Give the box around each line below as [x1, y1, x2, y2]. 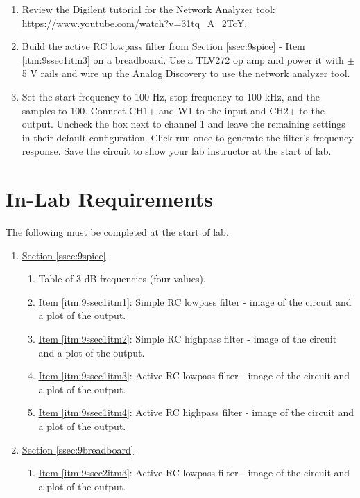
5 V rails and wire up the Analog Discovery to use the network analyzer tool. [22, 66, 350, 80]
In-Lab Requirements [6, 184, 214, 213]
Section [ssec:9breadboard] [22, 442, 134, 456]
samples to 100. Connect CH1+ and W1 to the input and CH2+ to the [22, 103, 325, 117]
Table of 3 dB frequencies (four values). [38, 271, 206, 286]
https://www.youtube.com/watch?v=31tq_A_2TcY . [22, 15, 248, 30]
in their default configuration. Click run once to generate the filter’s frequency [22, 130, 354, 144]
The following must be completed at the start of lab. [6, 225, 229, 239]
